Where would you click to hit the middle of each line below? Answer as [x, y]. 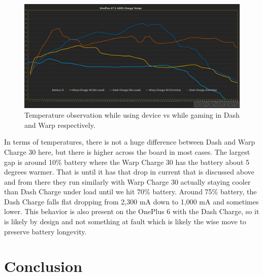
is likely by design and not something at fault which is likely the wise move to [125, 221]
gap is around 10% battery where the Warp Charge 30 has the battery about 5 [127, 162]
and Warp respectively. [60, 125]
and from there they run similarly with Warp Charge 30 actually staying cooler [127, 181]
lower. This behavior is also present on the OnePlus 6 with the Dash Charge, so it [132, 211]
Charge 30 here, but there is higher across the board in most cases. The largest [127, 151]
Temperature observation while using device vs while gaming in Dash [132, 115]
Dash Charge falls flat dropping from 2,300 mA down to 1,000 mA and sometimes [131, 201]
